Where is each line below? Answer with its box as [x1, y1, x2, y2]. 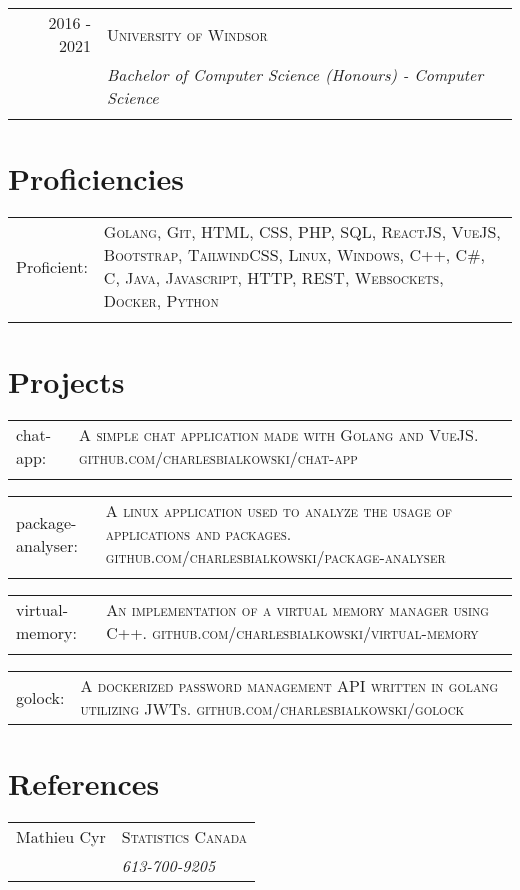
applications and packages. [105, 522, 292, 546]
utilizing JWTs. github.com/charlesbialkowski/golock [80, 697, 465, 721]
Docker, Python [103, 289, 219, 313]
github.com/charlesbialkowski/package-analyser [105, 545, 446, 569]
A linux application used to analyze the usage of [105, 499, 452, 523]
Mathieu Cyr [16, 825, 106, 849]
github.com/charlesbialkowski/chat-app [79, 446, 358, 470]
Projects [8, 361, 125, 402]
